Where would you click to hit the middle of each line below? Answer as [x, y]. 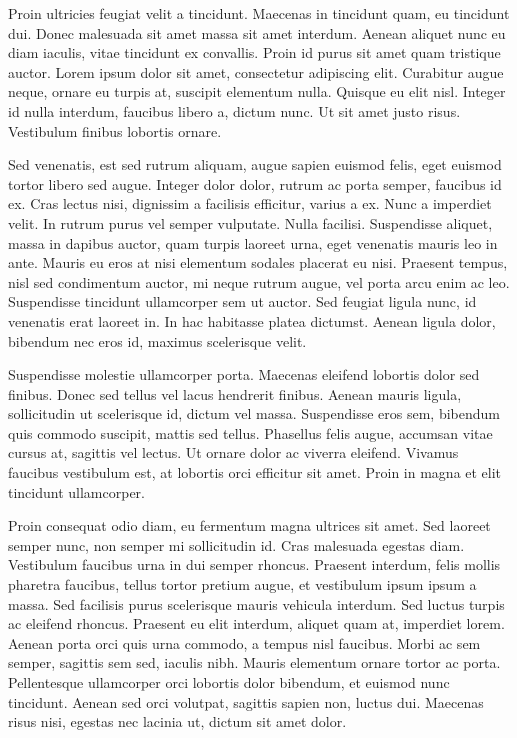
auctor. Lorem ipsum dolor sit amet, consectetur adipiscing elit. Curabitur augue [256, 71]
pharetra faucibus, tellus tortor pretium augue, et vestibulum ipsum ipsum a [242, 584]
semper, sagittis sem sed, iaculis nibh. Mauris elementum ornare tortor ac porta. [254, 662]
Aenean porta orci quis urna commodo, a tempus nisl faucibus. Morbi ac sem [244, 642]
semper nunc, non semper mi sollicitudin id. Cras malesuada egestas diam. [236, 544]
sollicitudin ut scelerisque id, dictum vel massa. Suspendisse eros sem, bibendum [254, 413]
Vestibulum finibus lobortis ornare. [115, 130]
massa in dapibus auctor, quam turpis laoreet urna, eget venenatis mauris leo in [253, 242]
